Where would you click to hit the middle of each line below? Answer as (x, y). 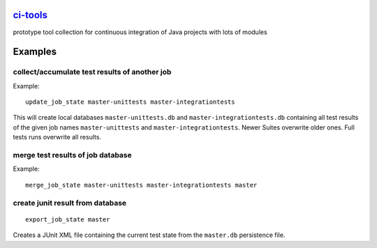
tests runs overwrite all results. (57, 137)
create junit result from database (70, 203)
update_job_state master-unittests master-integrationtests (130, 102)
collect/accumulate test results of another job (92, 72)
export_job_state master (68, 219)
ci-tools (30, 15)
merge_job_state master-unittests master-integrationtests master (141, 185)
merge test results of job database (72, 155)
